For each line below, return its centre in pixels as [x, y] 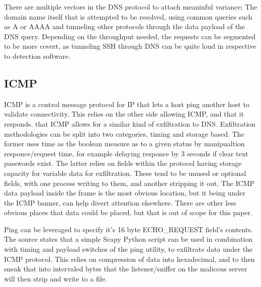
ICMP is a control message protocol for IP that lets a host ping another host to [127, 104]
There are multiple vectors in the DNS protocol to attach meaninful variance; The [131, 7]
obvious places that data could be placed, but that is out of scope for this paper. [128, 212]
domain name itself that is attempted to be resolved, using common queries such [128, 16]
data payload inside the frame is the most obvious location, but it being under [125, 193]
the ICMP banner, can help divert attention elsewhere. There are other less [120, 202]
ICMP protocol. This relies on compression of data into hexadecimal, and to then [129, 259]
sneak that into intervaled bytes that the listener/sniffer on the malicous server [126, 269]
